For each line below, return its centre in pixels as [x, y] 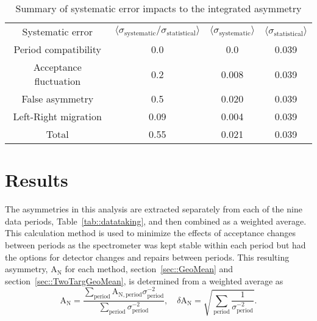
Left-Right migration [57, 116]
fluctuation [58, 81]
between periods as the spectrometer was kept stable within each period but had [155, 244]
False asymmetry [58, 99]
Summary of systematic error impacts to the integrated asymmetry [158, 8]
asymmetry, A [31, 269]
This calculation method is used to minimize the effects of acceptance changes [151, 233]
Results [37, 180]
